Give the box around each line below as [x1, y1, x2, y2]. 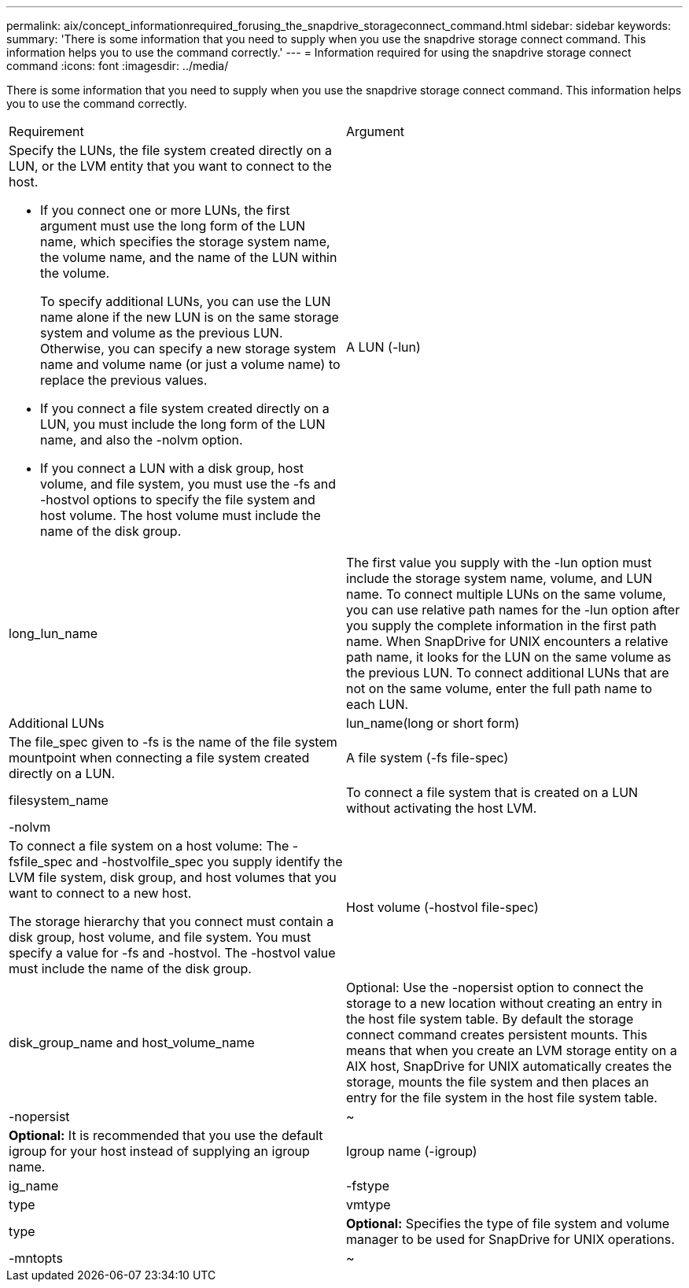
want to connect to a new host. [9, 885, 192, 901]
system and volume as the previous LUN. [40, 325, 283, 341]
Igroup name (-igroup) [346, 1143, 477, 1159]
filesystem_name [9, 792, 109, 808]
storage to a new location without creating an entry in [346, 995, 662, 1011]
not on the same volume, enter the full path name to [346, 681, 653, 696]
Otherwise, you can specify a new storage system [40, 341, 337, 356]
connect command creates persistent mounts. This [346, 1027, 647, 1043]
